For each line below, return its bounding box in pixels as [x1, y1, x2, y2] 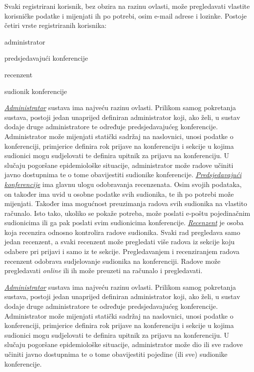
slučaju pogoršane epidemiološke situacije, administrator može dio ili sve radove [4, 339, 243, 349]
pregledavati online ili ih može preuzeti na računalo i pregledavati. [4, 265, 203, 276]
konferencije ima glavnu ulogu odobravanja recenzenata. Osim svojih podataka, [4, 179, 242, 189]
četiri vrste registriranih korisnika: [4, 20, 106, 30]
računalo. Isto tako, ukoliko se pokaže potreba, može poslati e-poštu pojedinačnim [4, 208, 251, 218]
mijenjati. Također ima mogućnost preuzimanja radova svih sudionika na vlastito [4, 198, 247, 209]
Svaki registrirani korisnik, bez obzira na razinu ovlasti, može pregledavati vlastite [4, 1, 250, 11]
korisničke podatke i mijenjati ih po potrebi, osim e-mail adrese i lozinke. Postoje [4, 10, 247, 21]
